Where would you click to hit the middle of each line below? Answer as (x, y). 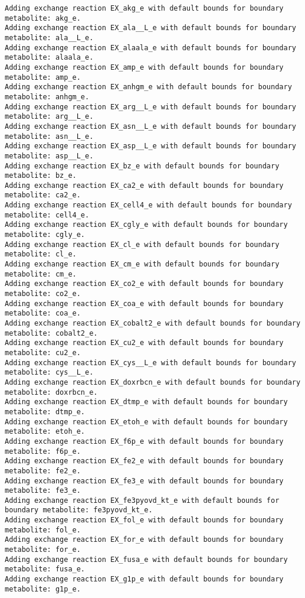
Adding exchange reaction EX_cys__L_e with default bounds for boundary (150, 363)
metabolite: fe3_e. (43, 491)
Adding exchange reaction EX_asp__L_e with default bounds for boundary (150, 146)
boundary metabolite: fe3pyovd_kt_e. (79, 510)
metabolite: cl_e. (41, 254)
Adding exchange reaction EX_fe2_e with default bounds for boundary (144, 461)
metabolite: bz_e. (41, 176)
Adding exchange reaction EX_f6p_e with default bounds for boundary (144, 441)
